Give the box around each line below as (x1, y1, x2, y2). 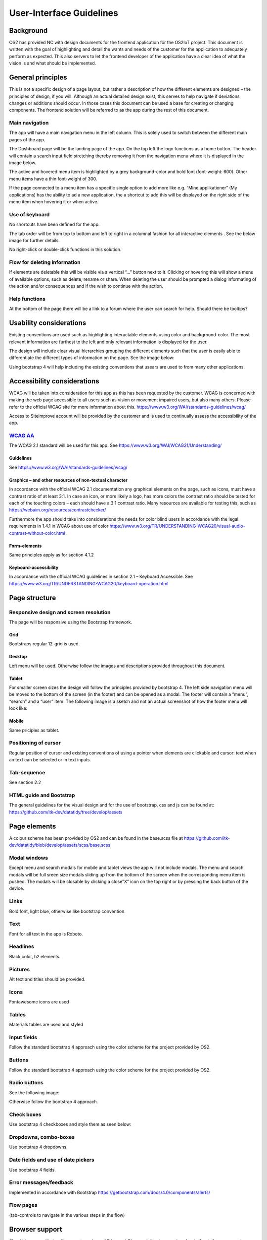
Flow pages (9, 1202, 38, 1209)
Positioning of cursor (9, 740, 61, 746)
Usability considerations (9, 319, 87, 327)
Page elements (9, 822, 56, 830)
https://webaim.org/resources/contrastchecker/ (9, 507, 106, 513)
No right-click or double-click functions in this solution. (9, 247, 122, 252)
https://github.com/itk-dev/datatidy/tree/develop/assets (9, 809, 123, 815)
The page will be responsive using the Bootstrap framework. (9, 619, 133, 625)
